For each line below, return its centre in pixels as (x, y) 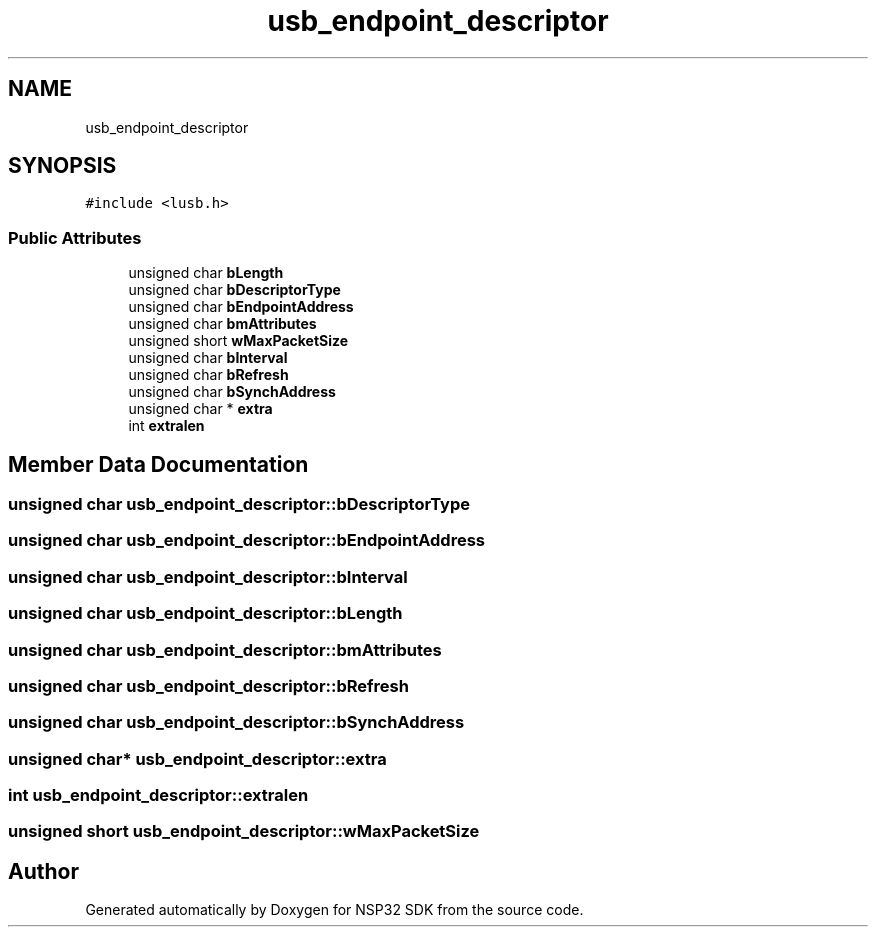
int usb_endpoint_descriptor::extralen (158, 795)
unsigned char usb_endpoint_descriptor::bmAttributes (225, 649)
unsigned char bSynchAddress (232, 392)
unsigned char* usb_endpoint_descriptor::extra (197, 758)
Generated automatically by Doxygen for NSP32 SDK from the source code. (334, 910)
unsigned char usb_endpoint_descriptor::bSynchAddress (236, 722)
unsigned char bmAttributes (222, 324)
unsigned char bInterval (208, 358)
